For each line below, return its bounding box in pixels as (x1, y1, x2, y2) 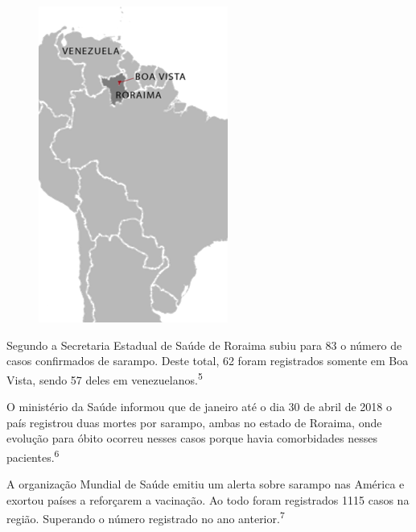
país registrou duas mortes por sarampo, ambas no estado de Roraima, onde (6, 414, 382, 430)
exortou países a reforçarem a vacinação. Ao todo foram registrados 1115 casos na (6, 491, 410, 508)
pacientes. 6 (6, 446, 60, 465)
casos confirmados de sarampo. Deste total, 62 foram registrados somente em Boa (6, 352, 409, 369)
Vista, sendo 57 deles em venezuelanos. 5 (6, 368, 203, 388)
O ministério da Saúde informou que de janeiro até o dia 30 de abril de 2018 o (6, 398, 392, 415)
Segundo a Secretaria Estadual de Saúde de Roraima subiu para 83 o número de (6, 336, 402, 353)
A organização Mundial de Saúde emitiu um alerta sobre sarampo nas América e (6, 476, 405, 493)
